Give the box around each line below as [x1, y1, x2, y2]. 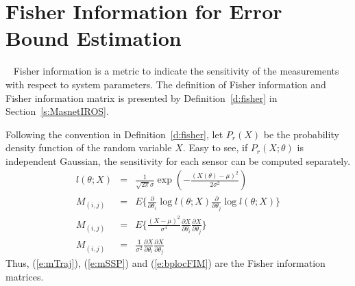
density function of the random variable [5, 140, 172, 155]
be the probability [263, 127, 339, 141]
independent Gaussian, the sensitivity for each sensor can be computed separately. [5, 153, 351, 168]
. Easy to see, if [182, 140, 248, 155]
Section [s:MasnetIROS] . [5, 104, 109, 118]
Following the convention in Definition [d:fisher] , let [5, 127, 223, 141]
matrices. [5, 269, 44, 283]
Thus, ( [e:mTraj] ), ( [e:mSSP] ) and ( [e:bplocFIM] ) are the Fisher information [5, 256, 326, 270]
